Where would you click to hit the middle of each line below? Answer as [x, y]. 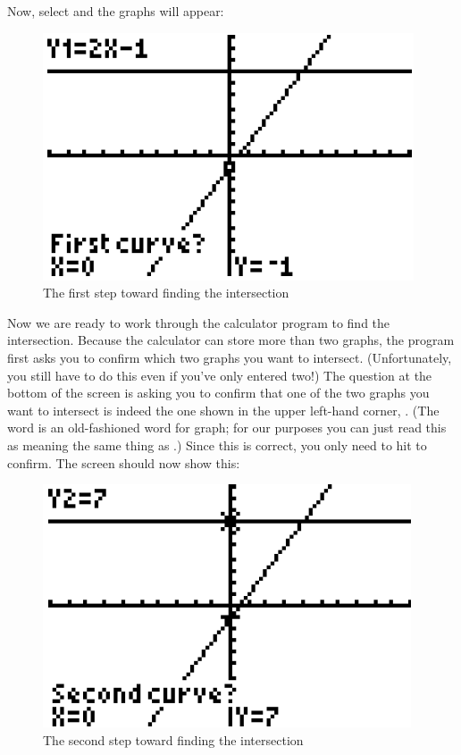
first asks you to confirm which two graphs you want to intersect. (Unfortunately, [230, 357]
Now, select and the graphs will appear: [116, 11]
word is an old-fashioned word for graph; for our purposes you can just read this [227, 428]
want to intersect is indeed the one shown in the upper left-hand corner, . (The [223, 410]
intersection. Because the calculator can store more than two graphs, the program [231, 340]
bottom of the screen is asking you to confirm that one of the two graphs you [218, 393]
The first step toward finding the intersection [166, 293]
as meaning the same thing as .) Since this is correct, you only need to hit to [217, 445]
